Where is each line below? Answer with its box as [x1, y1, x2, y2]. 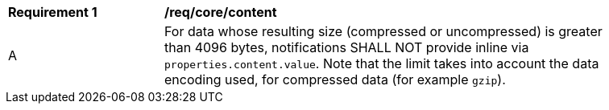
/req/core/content [164, 4, 277, 20]
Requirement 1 [8, 4, 97, 20]
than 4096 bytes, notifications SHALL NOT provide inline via [164, 39, 529, 55]
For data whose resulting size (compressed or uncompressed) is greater [164, 23, 603, 39]
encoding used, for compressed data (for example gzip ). [164, 71, 506, 88]
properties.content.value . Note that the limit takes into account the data [164, 55, 599, 71]
